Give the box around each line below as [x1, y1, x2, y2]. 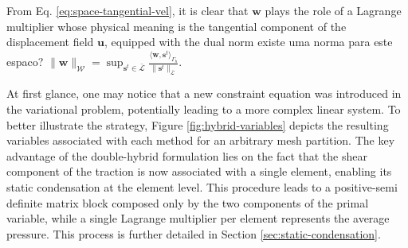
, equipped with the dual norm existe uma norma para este [104, 33, 393, 50]
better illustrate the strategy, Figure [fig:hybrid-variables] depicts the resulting [6, 116, 389, 133]
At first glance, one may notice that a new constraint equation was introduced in [6, 85, 402, 102]
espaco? [6, 53, 44, 70]
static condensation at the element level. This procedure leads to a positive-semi [6, 178, 398, 195]
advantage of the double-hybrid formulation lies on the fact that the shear [6, 147, 367, 164]
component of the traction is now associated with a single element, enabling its [6, 163, 392, 180]
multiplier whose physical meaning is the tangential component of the [6, 17, 347, 34]
